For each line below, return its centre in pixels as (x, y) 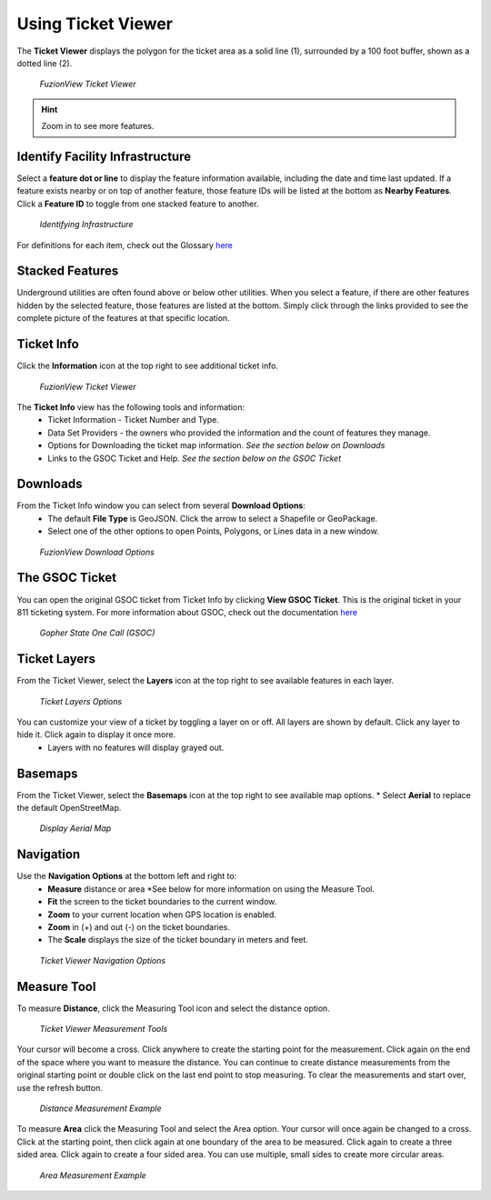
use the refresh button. (60, 1087)
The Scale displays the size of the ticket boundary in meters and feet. (178, 940)
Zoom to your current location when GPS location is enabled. (162, 915)
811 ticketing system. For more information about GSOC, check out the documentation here (187, 612)
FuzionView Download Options (97, 552)
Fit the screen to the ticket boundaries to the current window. (162, 902)
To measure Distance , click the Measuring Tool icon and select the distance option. (174, 1008)
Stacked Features (68, 271)
